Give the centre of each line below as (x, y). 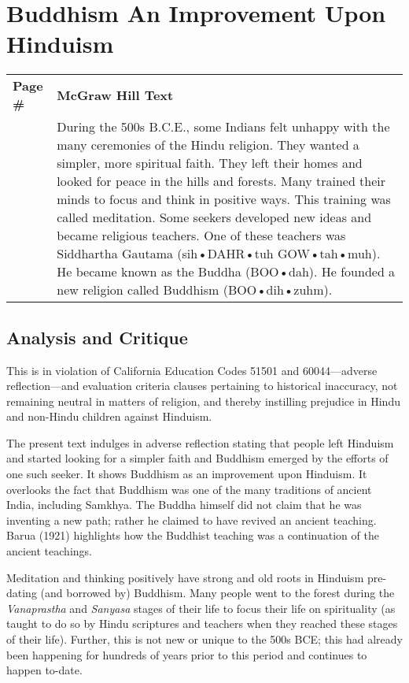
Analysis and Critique (97, 337)
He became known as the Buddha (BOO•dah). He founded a (226, 272)
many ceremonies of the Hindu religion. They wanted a (208, 145)
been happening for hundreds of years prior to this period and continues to (187, 654)
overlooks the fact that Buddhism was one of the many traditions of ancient (189, 489)
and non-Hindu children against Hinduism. (109, 416)
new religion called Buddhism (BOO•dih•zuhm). (195, 290)
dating (22, 593)
